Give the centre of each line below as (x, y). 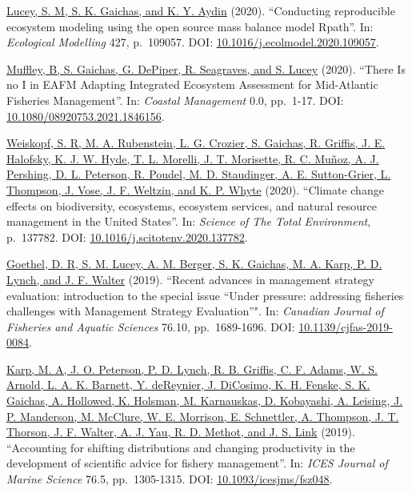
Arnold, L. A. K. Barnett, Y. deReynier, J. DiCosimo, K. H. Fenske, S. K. (188, 385)
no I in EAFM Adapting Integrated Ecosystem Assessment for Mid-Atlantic (192, 84)
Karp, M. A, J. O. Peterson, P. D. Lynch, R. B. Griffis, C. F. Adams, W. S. (192, 369)
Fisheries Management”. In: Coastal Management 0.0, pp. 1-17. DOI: (175, 100)
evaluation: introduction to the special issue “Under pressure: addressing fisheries (205, 295)
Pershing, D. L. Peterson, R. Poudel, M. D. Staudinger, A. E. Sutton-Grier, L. (199, 174)
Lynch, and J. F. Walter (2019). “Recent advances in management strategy (190, 279)
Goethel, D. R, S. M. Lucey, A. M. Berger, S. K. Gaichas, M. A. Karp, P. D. (194, 264)
